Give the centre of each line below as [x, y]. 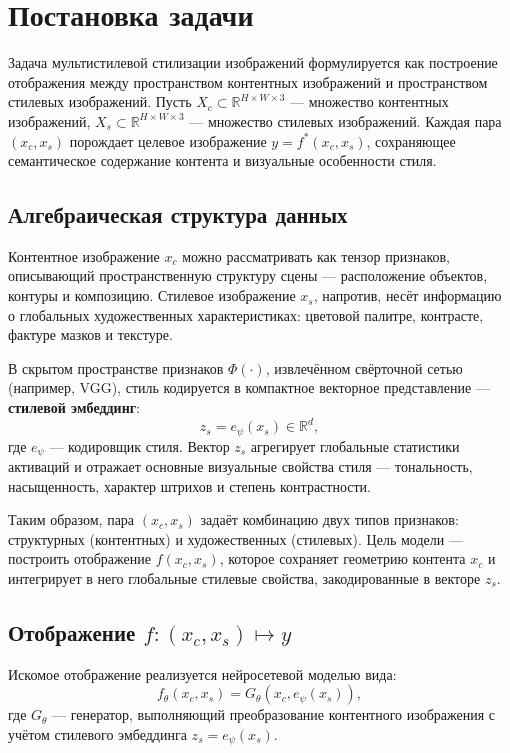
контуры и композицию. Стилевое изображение [152, 295]
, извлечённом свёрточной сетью [364, 367]
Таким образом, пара [71, 519]
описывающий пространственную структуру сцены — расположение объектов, [248, 275]
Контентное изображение [84, 255]
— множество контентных [369, 101]
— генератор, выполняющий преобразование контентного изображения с [274, 714]
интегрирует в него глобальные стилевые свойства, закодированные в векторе [244, 578]
